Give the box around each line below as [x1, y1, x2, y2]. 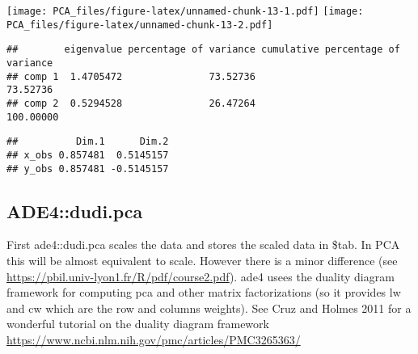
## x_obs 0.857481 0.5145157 [6, 149, 169, 161]
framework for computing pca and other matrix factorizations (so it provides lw [6, 284, 401, 301]
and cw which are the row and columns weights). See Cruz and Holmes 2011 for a [6, 299, 412, 316]
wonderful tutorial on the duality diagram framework [6, 315, 269, 332]
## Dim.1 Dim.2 [6, 136, 169, 148]
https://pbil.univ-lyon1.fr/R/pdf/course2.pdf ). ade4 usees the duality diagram [6, 268, 395, 284]
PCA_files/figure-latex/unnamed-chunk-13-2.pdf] [6, 19, 273, 31]
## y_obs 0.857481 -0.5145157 [6, 162, 169, 175]
